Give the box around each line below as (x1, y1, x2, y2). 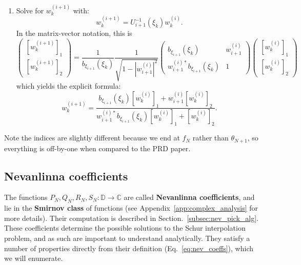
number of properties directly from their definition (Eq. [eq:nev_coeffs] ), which (4, 242, 253, 253)
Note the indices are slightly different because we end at (4, 132, 180, 143)
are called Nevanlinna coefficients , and (124, 192, 255, 202)
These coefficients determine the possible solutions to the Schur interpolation (4, 222, 246, 233)
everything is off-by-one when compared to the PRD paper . (4, 142, 191, 153)
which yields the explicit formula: (16, 80, 121, 91)
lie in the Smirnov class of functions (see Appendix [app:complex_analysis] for (4, 202, 258, 213)
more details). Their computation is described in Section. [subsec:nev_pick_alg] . (4, 212, 258, 223)
